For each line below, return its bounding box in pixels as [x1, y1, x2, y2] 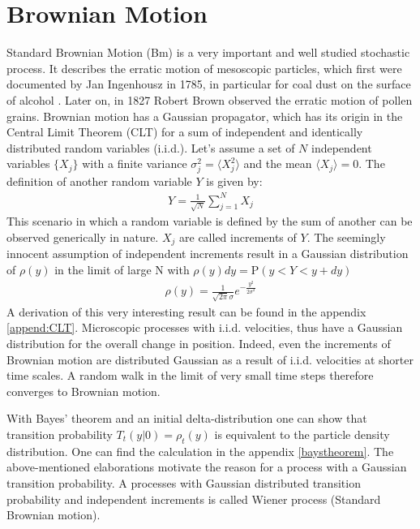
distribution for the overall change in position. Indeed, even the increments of [6, 334, 391, 351]
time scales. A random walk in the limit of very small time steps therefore [6, 367, 374, 384]
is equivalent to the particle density [214, 425, 390, 442]
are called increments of [179, 228, 297, 245]
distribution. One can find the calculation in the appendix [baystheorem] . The [6, 442, 394, 459]
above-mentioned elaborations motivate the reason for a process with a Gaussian [6, 458, 407, 475]
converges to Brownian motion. [6, 382, 161, 399]
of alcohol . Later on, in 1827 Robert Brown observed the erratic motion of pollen [6, 91, 413, 108]
